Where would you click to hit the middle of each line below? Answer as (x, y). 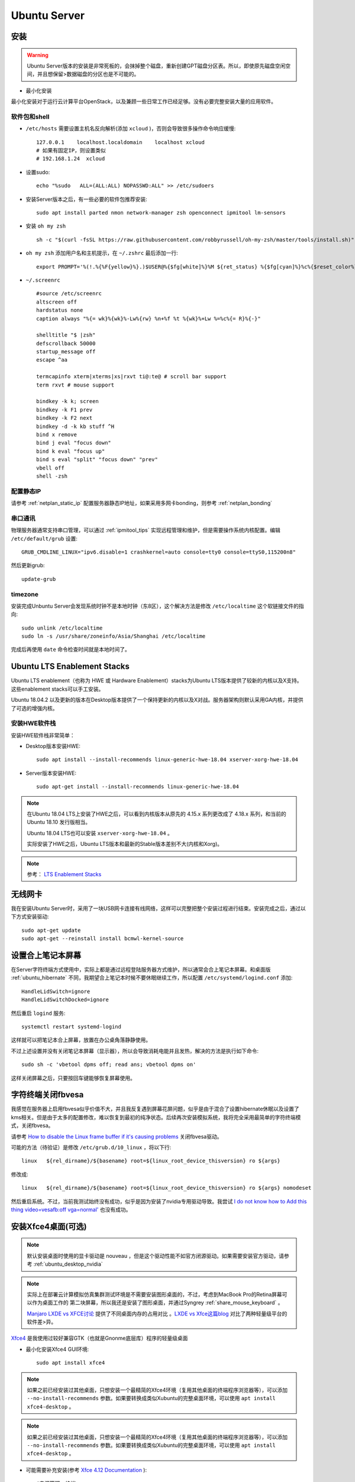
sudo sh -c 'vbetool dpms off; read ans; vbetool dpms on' (109, 1065)
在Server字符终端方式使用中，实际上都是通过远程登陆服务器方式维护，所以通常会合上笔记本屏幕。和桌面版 (141, 969)
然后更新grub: (28, 566)
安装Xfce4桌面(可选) (49, 1226)
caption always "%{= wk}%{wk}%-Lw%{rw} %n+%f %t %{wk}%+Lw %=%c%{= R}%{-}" (149, 318)
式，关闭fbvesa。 (32, 1126)
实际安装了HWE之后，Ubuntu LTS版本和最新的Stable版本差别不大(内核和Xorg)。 (125, 844)
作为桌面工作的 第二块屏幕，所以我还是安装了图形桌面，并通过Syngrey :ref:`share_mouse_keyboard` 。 (157, 1303)
